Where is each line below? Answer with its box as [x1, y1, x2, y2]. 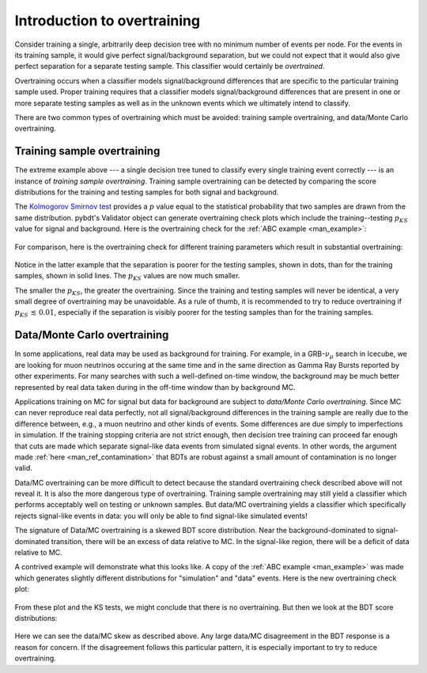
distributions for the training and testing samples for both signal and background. [14, 187, 279, 197]
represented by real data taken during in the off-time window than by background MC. [14, 382, 296, 391]
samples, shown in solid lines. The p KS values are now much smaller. [14, 271, 240, 282]
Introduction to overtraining [14, 12, 201, 29]
